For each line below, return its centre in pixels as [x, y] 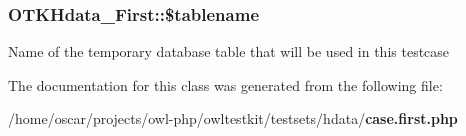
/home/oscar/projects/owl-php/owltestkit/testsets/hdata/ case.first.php [233, 118]
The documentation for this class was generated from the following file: [225, 84]
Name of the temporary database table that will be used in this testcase [229, 51]
